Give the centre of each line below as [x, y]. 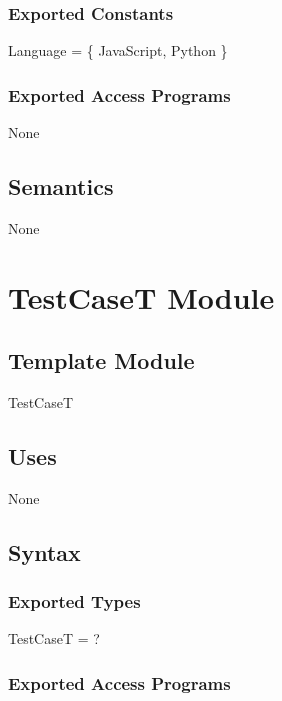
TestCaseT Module [141, 296]
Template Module [101, 360]
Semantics [61, 186]
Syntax [44, 551]
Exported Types [74, 601]
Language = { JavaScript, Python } [118, 50]
